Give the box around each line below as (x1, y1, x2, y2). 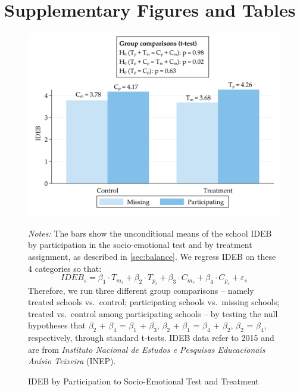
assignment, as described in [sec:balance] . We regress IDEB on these (28, 250, 276, 262)
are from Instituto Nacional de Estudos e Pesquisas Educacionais (28, 343, 265, 355)
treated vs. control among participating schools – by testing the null (28, 307, 278, 319)
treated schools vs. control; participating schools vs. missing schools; (28, 296, 280, 308)
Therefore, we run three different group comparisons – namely (28, 284, 254, 296)
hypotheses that (28, 319, 86, 331)
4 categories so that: (28, 262, 102, 274)
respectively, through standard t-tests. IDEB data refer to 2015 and (28, 331, 274, 344)
